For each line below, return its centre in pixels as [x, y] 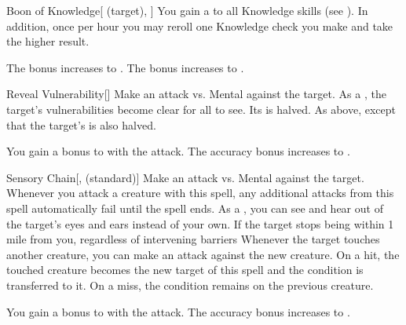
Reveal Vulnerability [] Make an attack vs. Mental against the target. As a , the [196, 94]
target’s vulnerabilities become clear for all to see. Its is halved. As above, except [201, 109]
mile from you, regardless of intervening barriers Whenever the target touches [193, 239]
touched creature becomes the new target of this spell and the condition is [185, 270]
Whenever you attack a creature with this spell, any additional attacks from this [200, 193]
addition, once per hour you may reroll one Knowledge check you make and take [200, 26]
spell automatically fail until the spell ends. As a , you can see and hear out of [195, 208]
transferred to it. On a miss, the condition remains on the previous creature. [190, 285]
